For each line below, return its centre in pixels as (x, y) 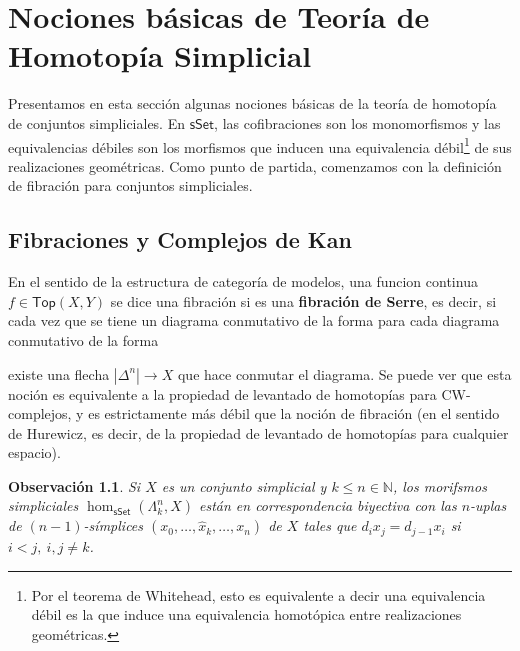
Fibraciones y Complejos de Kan (180, 239)
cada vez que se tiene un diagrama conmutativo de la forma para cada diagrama (254, 320)
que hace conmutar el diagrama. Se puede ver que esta (344, 373)
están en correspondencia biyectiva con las (327, 505)
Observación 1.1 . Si (74, 485)
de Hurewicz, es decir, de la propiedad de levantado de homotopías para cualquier (258, 432)
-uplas (488, 505)
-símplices (113, 525)
